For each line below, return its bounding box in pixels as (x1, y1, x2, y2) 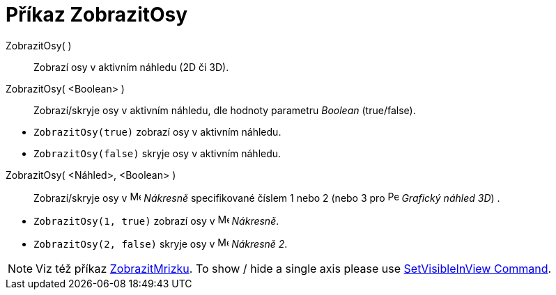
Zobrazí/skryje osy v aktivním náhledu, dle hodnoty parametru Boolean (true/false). (33, 104, 416, 116)
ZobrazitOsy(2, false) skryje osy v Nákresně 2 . (33, 237, 288, 250)
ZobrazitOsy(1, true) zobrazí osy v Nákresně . (33, 214, 279, 227)
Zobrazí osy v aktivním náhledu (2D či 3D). (33, 61, 229, 73)
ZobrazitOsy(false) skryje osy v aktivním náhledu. (33, 147, 281, 159)
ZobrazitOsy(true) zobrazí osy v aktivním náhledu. (33, 125, 281, 138)
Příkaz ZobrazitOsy (6, 3, 188, 26)
